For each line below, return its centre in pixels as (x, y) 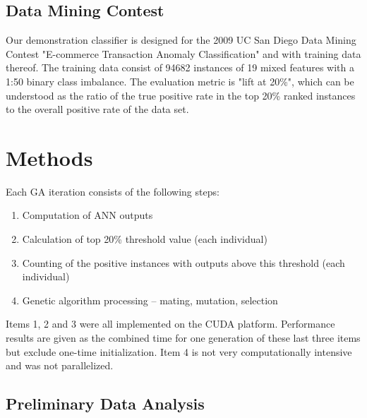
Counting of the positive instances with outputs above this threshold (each (183, 262)
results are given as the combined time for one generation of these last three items (183, 338)
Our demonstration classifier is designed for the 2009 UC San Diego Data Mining (181, 40)
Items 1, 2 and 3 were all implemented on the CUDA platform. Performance (170, 324)
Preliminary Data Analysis (105, 404)
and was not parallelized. (60, 365)
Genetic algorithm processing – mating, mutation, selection (150, 300)
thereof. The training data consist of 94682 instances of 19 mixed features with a (180, 67)
